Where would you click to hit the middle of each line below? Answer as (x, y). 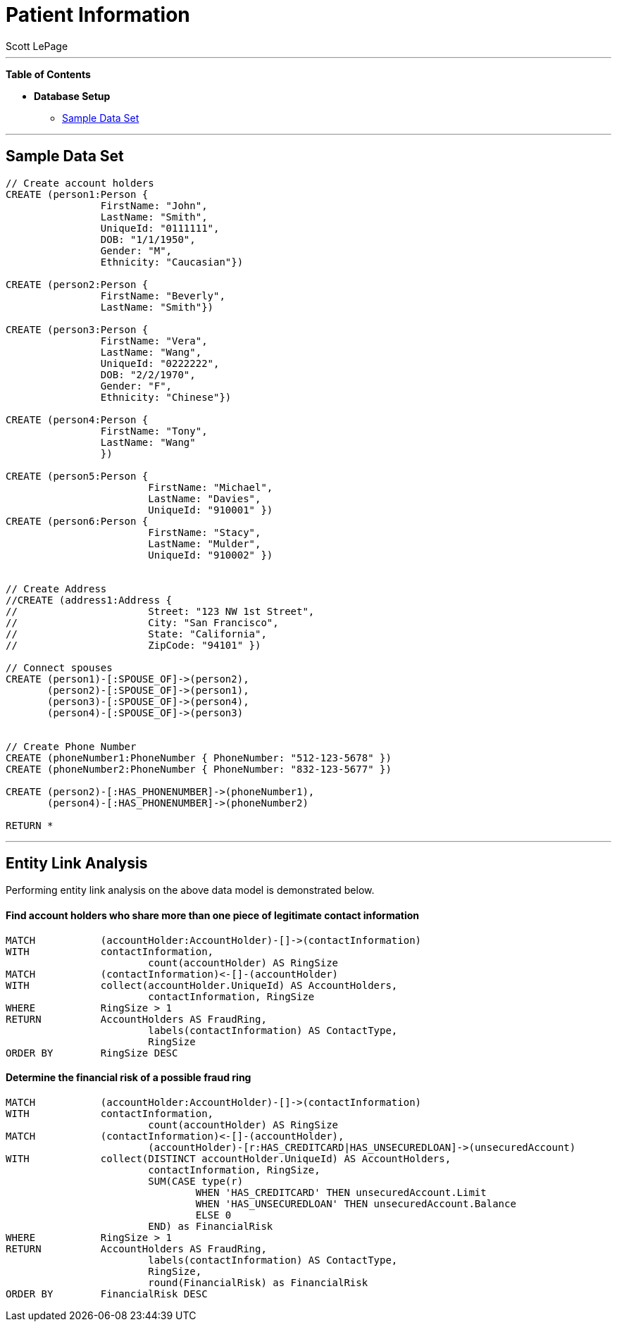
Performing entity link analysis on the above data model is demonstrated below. (190, 890)
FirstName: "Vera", (154, 341)
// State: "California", (136, 634)
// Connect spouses (59, 667)
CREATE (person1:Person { (77, 194)
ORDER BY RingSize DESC (92, 1053)
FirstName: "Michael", (211, 487)
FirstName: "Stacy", (205, 532)
